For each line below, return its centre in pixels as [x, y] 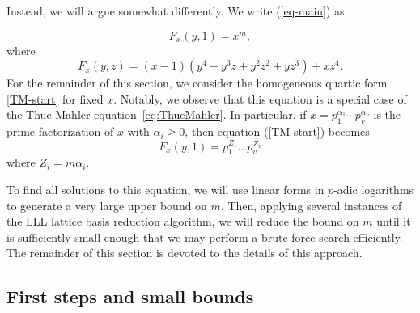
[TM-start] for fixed [55, 98]
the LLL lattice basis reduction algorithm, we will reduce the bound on [183, 221]
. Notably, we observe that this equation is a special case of [260, 98]
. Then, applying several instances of [311, 205]
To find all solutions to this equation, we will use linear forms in [165, 189]
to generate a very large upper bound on [107, 205]
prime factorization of [60, 131]
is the [387, 114]
